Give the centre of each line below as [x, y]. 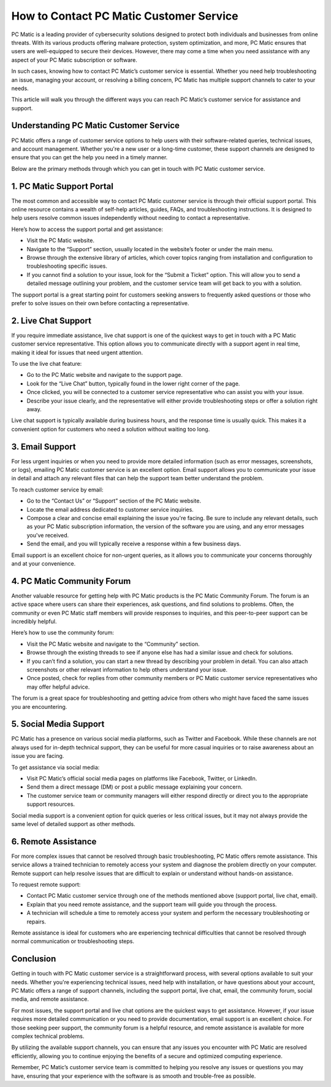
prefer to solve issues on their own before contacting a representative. [100, 303]
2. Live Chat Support [51, 321]
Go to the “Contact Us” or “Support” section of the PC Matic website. [114, 501]
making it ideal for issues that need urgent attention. [77, 352]
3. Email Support [44, 446]
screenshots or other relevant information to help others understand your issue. [127, 670]
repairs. [36, 922]
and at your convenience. [44, 563]
